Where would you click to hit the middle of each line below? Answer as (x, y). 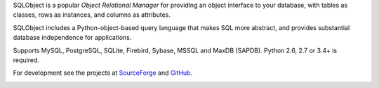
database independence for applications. (72, 38)
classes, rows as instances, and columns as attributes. (92, 15)
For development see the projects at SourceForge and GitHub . (103, 73)
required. (26, 60)
